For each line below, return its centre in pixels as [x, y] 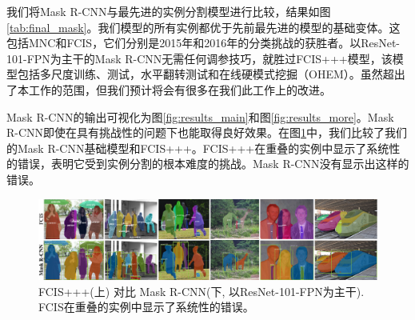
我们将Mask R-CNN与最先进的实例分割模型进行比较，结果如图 [169, 11]
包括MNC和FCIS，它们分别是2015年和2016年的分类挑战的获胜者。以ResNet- [203, 43]
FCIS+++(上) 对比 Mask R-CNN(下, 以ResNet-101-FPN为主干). [202, 291]
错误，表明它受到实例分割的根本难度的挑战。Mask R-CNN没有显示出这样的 [213, 164]
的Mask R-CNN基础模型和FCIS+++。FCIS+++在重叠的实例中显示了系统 [198, 148]
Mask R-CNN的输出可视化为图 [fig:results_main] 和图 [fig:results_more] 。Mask [200, 116]
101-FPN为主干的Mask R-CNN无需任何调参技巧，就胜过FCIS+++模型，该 [200, 58]
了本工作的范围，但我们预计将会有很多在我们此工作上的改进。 [169, 89]
